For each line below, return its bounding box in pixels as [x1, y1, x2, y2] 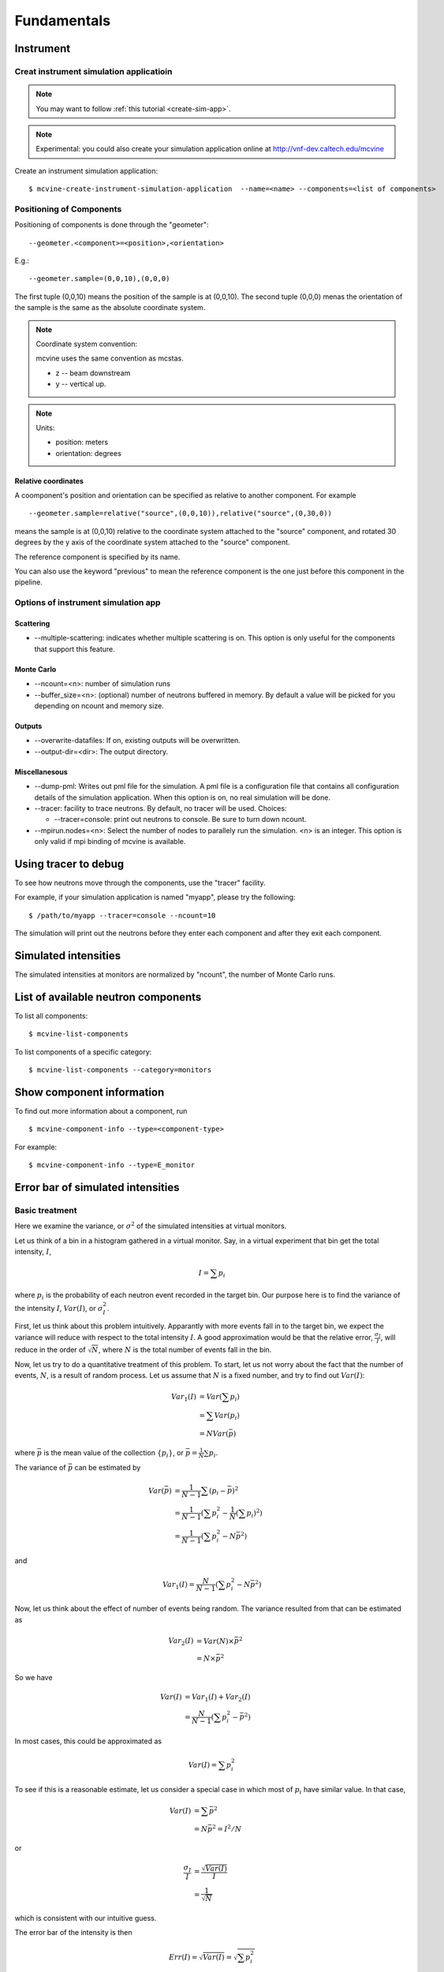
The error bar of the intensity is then [14, 1928, 132, 1937]
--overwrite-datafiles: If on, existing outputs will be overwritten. [34, 736, 241, 745]
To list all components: [14, 1010, 88, 1021]
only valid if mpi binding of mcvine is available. [34, 837, 186, 846]
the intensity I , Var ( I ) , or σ [14, 1303, 103, 1313]
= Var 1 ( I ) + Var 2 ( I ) [184, 1692, 251, 1703]
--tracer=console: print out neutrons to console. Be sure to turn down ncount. [54, 815, 307, 824]
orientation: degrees [55, 448, 121, 458]
